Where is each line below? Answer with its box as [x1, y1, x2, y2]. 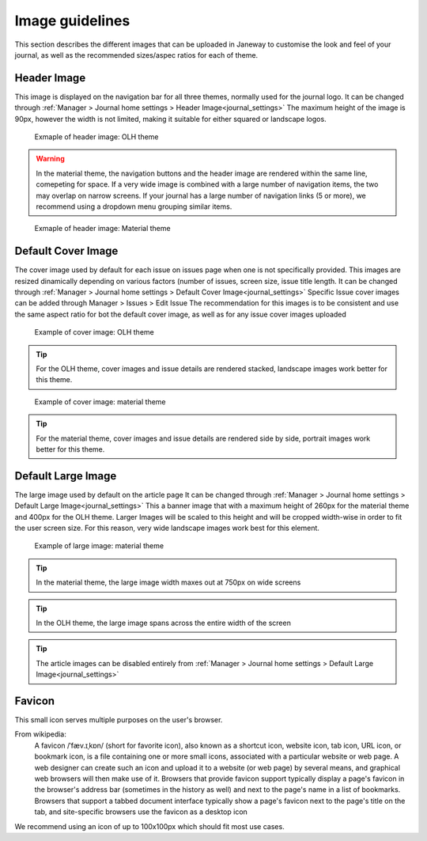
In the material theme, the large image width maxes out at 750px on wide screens [36, 578, 301, 587]
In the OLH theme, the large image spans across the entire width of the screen [36, 618, 292, 627]
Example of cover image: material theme [34, 396, 166, 407]
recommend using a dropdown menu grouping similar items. [36, 202, 232, 211]
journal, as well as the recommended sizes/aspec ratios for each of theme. [14, 50, 259, 59]
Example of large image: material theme [34, 541, 164, 551]
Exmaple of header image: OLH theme [34, 132, 159, 142]
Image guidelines [14, 12, 130, 29]
